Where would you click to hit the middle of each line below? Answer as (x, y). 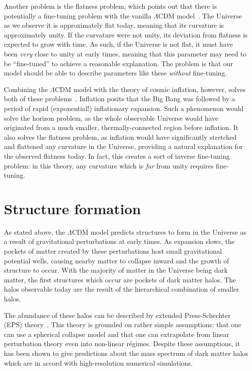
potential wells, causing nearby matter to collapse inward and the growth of (117, 260)
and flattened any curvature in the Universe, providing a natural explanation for (123, 146)
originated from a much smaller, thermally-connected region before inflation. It (121, 127)
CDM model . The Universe (200, 15)
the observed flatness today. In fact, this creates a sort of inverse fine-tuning (117, 156)
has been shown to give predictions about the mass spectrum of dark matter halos (126, 353)
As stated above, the (34, 232)
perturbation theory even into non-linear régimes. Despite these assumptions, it (122, 343)
